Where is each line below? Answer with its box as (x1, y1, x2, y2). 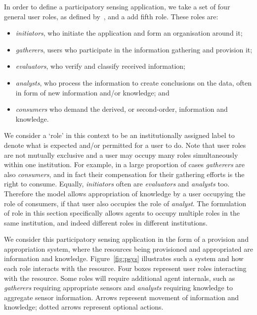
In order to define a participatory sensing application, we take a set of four (4, 1, 230, 11)
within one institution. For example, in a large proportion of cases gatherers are (4, 159, 245, 170)
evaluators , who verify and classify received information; (15, 61, 185, 71)
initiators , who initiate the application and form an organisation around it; (15, 28, 243, 38)
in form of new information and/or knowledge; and (15, 87, 170, 97)
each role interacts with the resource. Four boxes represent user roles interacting (4, 263, 247, 273)
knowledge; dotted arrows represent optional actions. (4, 302, 164, 312)
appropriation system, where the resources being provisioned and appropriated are (4, 243, 253, 254)
